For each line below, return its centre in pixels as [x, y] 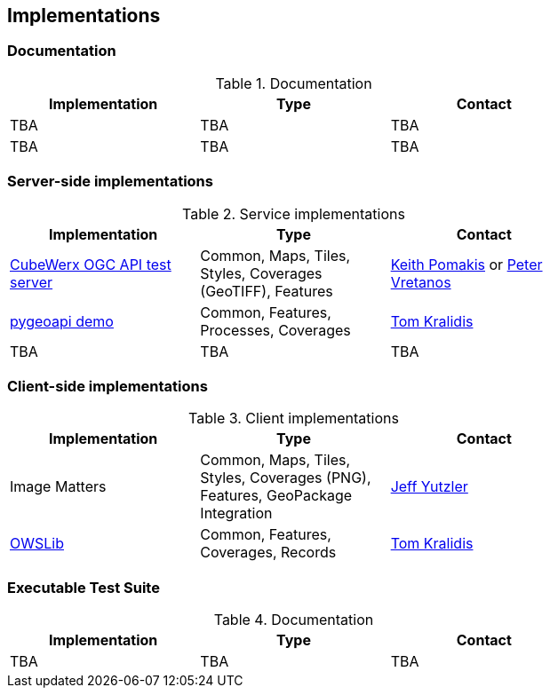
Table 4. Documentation [294, 620]
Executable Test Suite [84, 587]
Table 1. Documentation [294, 83]
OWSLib [37, 544]
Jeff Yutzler [429, 487]
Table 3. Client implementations [294, 419]
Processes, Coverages [275, 330]
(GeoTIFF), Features [267, 291]
